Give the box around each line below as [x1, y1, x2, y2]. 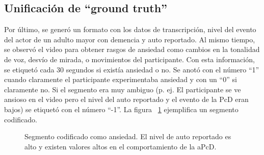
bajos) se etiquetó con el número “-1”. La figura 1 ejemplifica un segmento [4, 104, 239, 114]
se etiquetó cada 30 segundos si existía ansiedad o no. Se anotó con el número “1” [4, 64, 259, 74]
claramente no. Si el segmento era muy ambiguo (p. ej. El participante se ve [4, 84, 241, 94]
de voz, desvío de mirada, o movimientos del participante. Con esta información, [4, 54, 255, 64]
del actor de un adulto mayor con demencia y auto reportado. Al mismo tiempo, [4, 34, 255, 44]
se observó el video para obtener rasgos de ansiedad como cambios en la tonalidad [4, 44, 260, 55]
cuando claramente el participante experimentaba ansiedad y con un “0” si [4, 74, 237, 85]
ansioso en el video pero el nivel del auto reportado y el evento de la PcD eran [4, 94, 249, 105]
